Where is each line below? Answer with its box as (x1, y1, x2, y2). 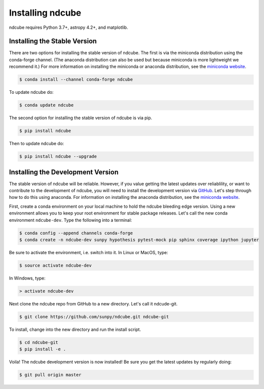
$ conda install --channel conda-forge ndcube (19, 77, 133, 83)
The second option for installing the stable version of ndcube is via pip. (9, 115, 153, 121)
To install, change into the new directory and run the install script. (9, 326, 141, 332)
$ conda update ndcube (19, 103, 74, 108)
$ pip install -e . (19, 346, 66, 352)
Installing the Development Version (9, 168, 119, 176)
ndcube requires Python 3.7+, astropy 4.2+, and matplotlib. (9, 24, 128, 30)
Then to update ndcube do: (9, 141, 65, 147)
